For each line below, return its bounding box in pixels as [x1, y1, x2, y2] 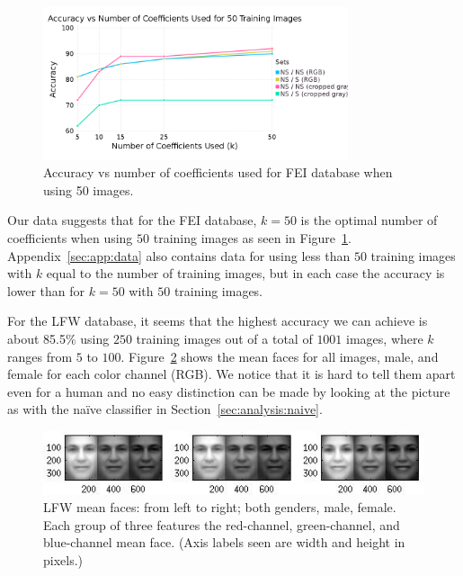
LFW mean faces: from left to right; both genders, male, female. [43, 498, 396, 517]
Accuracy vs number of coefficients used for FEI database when [43, 163, 393, 182]
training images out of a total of [136, 328, 313, 347]
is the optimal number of [300, 211, 438, 229]
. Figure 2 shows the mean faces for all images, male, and [120, 346, 439, 365]
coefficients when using [7, 228, 133, 247]
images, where [346, 328, 423, 347]
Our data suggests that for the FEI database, [7, 211, 257, 229]
